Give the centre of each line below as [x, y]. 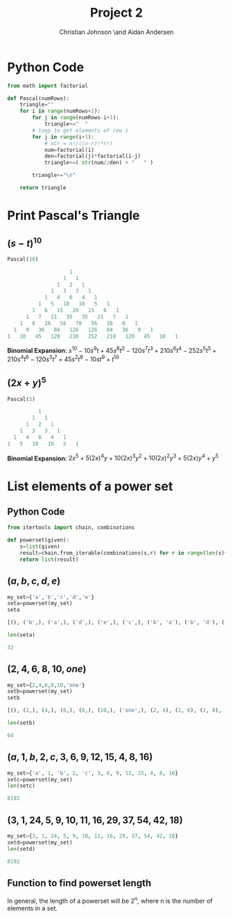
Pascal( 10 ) [23, 259]
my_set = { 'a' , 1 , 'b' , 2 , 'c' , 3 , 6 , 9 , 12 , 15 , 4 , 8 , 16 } [93, 773]
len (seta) [21, 635]
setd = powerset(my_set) [40, 842]
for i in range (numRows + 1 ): [60, 111]
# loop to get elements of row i [80, 130]
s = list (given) [40, 547]
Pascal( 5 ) [21, 399]
